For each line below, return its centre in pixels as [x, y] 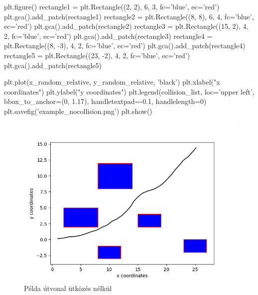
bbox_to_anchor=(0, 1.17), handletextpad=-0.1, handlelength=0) [105, 101]
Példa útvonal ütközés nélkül [68, 288]
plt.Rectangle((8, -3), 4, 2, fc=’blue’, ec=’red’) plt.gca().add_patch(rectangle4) [125, 46]
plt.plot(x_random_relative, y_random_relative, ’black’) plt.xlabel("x [112, 82]
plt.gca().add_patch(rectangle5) [53, 65]
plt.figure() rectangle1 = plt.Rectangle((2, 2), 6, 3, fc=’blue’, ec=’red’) [112, 6]
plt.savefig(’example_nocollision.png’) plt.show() [78, 111]
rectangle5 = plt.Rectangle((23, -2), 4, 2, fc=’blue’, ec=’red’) [97, 55]
